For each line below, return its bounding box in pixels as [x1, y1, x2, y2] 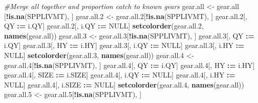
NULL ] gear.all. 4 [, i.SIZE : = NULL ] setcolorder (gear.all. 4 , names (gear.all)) [4, 79, 244, 89]
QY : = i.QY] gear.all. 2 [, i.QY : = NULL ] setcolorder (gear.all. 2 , [4, 20, 204, 31]
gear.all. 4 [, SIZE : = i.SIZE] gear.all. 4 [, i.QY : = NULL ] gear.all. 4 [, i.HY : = [4, 69, 235, 80]
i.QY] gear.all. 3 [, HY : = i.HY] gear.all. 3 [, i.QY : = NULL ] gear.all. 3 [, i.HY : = [4, 40, 244, 50]
